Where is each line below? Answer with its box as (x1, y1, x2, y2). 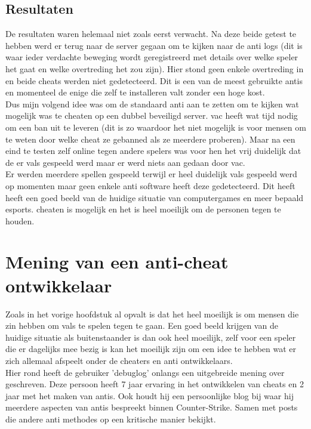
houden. (5, 214, 35, 227)
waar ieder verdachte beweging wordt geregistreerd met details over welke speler (5, 51, 298, 63)
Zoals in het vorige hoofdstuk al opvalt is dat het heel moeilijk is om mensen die (5, 307, 299, 320)
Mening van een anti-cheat (5, 249, 229, 274)
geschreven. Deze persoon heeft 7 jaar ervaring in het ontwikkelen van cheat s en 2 (5, 378, 304, 390)
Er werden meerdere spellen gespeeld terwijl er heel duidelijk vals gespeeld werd (5, 168, 297, 180)
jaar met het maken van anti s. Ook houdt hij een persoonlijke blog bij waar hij (5, 389, 294, 402)
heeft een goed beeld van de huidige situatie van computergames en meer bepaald (5, 191, 304, 203)
